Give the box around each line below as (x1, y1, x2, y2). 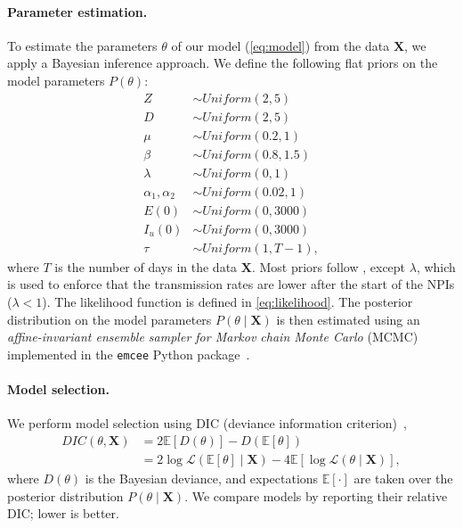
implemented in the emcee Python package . (7, 344, 250, 363)
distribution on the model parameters (7, 309, 212, 328)
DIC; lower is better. (7, 504, 119, 523)
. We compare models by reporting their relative (184, 486, 448, 505)
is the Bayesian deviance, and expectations (85, 468, 319, 487)
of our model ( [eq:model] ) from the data (171, 36, 390, 54)
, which (416, 257, 456, 276)
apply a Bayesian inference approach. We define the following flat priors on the (7, 54, 438, 72)
